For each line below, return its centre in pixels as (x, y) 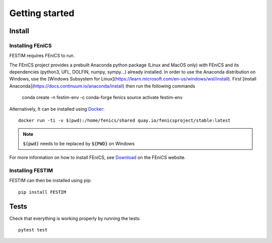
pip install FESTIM (42, 192)
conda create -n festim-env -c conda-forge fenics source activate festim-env (102, 98)
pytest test (33, 230)
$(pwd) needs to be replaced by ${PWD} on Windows (79, 143)
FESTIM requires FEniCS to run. (42, 56)
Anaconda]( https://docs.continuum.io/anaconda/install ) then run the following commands (102, 86)
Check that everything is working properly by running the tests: (75, 218)
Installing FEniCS (31, 45)
